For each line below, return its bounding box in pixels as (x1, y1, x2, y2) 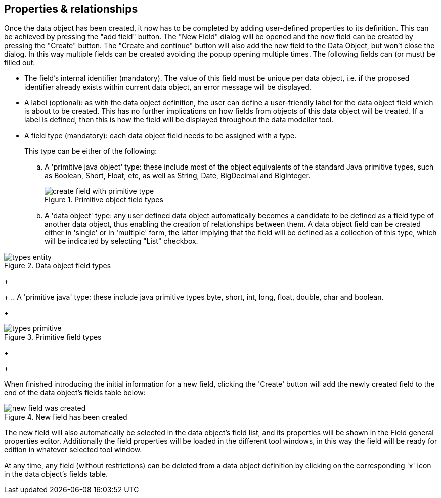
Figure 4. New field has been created (4, 412, 127, 422)
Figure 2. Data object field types (4, 261, 111, 270)
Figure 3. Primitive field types (4, 333, 102, 342)
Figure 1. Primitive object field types (45, 195, 163, 204)
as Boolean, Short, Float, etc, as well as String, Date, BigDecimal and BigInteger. (45, 171, 311, 180)
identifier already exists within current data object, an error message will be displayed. (24, 82, 312, 92)
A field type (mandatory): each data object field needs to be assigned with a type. (24, 131, 297, 140)
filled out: (4, 58, 35, 67)
